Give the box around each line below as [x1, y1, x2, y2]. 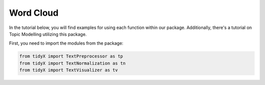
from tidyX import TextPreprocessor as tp [19, 54, 123, 59]
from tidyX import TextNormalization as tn [19, 60, 126, 66]
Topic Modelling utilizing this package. [9, 31, 87, 37]
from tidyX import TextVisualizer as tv [19, 67, 118, 73]
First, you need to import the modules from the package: [9, 40, 124, 46]
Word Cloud [9, 7, 59, 18]
